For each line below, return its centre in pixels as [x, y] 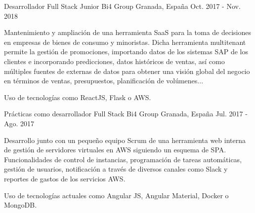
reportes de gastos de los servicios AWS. [65, 178]
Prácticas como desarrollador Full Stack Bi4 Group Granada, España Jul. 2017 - [126, 114]
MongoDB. [21, 205]
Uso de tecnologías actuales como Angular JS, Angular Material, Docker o [116, 195]
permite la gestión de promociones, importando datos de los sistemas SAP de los [126, 52]
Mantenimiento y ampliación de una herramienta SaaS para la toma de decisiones [127, 32]
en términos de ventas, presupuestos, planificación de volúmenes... [104, 81]
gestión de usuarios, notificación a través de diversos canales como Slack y [116, 169]
